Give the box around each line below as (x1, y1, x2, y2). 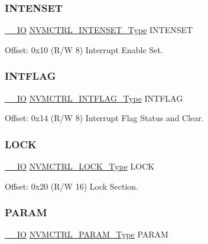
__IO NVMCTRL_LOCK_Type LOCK (5, 160, 155, 173)
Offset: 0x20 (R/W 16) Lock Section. (5, 180, 139, 192)
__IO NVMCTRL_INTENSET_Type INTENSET (5, 24, 193, 36)
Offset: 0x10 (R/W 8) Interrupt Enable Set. (5, 43, 163, 56)
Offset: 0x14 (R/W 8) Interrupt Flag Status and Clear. (5, 112, 204, 124)
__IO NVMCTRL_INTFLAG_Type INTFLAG (5, 92, 183, 104)
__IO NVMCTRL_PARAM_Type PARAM (5, 228, 168, 240)
